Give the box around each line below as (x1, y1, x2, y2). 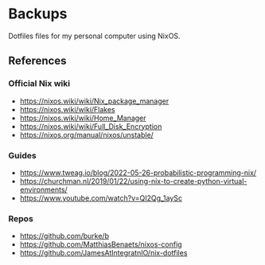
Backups (8, 5, 68, 23)
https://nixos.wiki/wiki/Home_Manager (19, 113, 146, 123)
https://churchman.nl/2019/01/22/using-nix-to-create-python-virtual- (19, 176, 247, 185)
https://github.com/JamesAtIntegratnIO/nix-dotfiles (19, 248, 188, 258)
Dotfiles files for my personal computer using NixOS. (8, 31, 181, 41)
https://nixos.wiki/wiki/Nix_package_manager (19, 96, 170, 106)
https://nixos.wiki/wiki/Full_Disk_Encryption (19, 121, 162, 131)
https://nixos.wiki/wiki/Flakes (19, 104, 115, 114)
